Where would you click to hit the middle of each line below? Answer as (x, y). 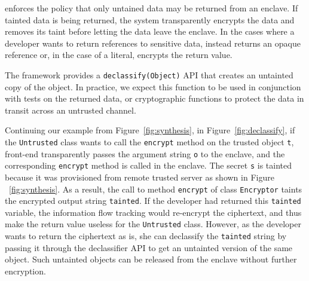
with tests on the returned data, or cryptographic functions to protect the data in (154, 98)
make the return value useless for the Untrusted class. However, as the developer (153, 224)
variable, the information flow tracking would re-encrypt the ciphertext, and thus (153, 212)
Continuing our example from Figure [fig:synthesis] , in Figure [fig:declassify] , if (150, 130)
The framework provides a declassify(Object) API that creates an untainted (149, 74)
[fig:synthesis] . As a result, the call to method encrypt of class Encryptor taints (156, 189)
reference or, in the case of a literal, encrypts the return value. (119, 55)
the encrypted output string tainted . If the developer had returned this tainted (153, 201)
